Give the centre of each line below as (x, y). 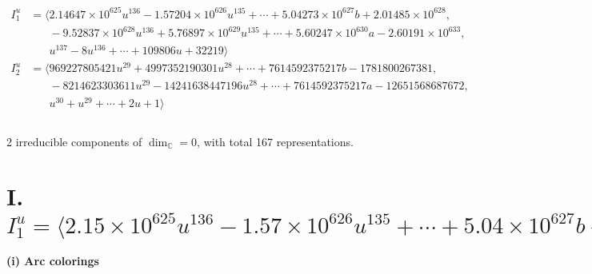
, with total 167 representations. (275, 141)
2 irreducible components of (74, 141)
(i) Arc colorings (53, 261)
